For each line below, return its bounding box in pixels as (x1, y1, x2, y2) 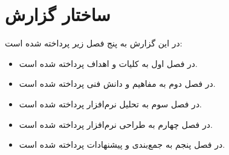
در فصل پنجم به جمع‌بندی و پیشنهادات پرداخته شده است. (19, 138, 225, 151)
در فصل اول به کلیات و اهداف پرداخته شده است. (19, 57, 198, 69)
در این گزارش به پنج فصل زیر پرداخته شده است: (5, 37, 182, 49)
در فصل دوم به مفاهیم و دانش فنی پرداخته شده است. (19, 77, 216, 90)
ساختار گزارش (5, 2, 111, 27)
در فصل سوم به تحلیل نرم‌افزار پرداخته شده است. (19, 97, 202, 110)
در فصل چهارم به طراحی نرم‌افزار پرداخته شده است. (19, 118, 213, 130)
